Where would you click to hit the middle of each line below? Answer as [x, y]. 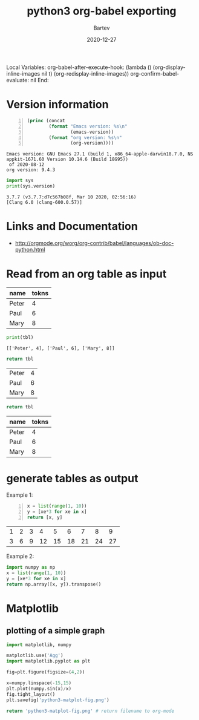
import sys [20, 181]
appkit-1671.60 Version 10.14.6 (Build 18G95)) [67, 159]
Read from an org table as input [86, 274]
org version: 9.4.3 [31, 170]
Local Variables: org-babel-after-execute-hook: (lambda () [79, 67]
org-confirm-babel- [155, 73]
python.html [30, 249]
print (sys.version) [31, 186]
